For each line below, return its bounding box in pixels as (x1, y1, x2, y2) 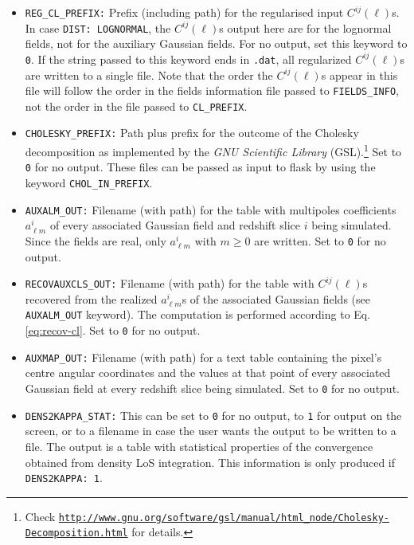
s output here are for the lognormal (219, 19, 392, 36)
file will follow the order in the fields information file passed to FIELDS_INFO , (25, 82, 399, 99)
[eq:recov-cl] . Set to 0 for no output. (25, 322, 201, 339)
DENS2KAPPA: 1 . (25, 469, 103, 486)
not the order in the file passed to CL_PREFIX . (25, 97, 248, 114)
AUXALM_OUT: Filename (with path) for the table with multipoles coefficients (25, 201, 396, 218)
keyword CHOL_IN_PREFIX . (25, 174, 153, 191)
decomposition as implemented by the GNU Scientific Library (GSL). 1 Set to (25, 141, 402, 159)
